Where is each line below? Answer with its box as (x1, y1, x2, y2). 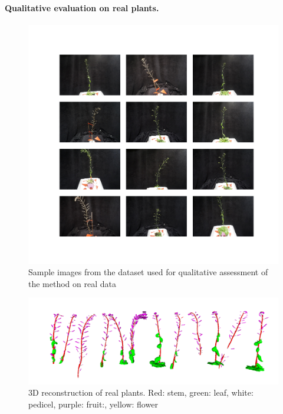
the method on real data (28, 277, 116, 289)
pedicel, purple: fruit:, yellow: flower (28, 397, 158, 410)
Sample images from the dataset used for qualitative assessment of (28, 266, 268, 278)
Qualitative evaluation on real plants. (5, 1, 159, 14)
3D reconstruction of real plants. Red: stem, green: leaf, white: (28, 386, 254, 399)
